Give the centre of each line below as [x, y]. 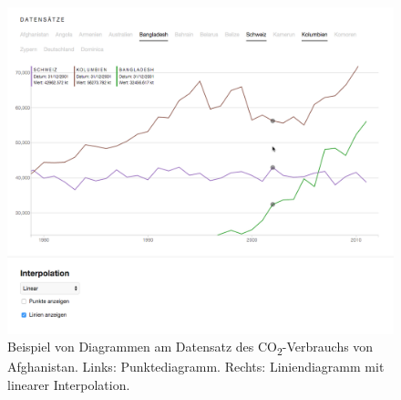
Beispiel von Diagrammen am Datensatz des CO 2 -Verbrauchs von [190, 348]
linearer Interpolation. [69, 385]
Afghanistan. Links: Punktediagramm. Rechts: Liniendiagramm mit [196, 367]
